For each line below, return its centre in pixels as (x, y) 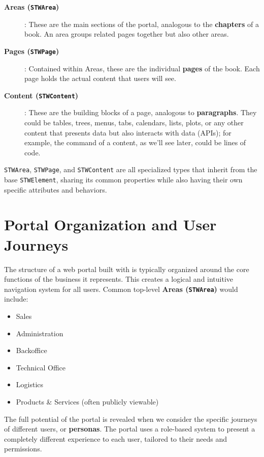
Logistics (30, 384)
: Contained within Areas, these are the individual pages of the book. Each (142, 68)
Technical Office (41, 367)
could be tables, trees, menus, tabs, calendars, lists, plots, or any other (134, 122)
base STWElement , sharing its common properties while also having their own (123, 179)
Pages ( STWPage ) (32, 51)
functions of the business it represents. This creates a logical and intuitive (119, 279)
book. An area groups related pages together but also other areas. (127, 34)
